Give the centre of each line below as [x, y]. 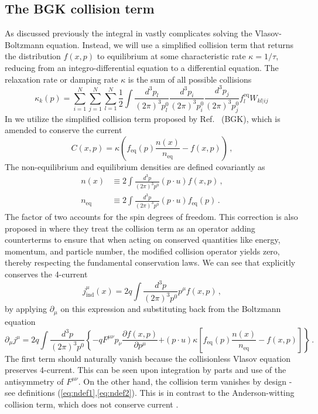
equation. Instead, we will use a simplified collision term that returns [170, 44]
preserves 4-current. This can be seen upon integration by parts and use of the [146, 370]
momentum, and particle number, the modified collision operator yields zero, [142, 251]
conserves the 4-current [46, 274]
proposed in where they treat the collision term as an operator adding [130, 228]
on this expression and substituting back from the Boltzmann [171, 309]
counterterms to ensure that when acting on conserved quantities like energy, [143, 240]
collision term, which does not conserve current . [92, 404]
